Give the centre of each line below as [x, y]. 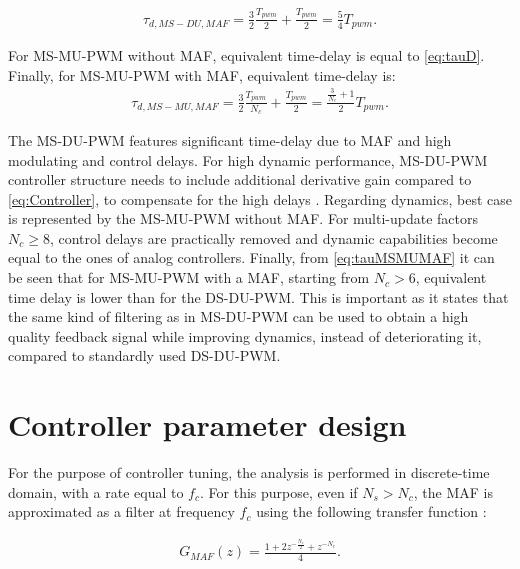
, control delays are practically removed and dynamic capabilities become [273, 237]
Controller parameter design [207, 424]
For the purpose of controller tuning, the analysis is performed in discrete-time [249, 472]
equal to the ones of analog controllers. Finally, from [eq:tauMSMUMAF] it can [251, 257]
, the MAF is [453, 491]
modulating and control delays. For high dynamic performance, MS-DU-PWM [248, 159]
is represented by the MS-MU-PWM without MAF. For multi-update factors [243, 218]
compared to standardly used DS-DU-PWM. [144, 355]
